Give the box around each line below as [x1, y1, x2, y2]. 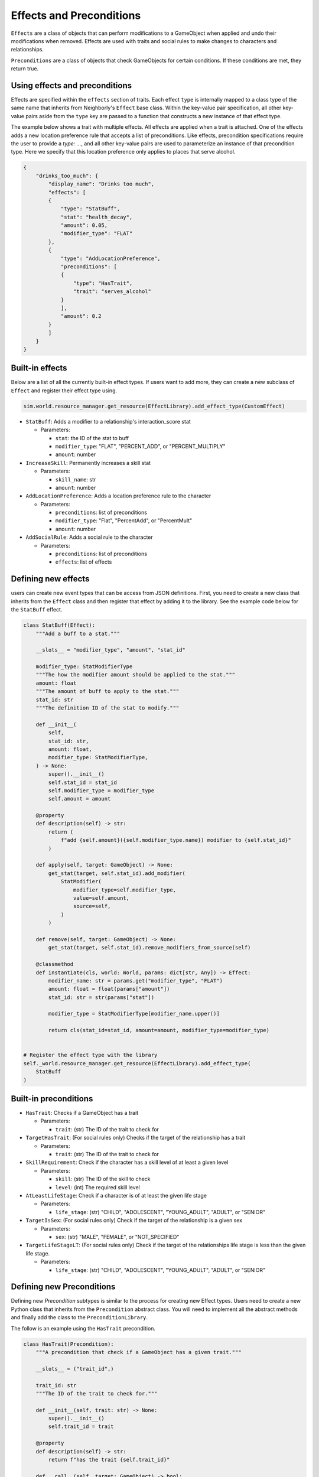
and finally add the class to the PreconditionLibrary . [11, 1314, 148, 1321]
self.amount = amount [48, 795, 111, 802]
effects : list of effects [55, 558, 112, 565]
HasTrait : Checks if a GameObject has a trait [25, 1110, 139, 1117]
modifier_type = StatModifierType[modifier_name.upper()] [48, 1010, 220, 1017]
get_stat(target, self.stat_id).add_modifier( [48, 870, 185, 877]
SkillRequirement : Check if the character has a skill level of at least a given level [25, 1159, 229, 1166]
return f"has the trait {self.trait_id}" [48, 1456, 170, 1463]
